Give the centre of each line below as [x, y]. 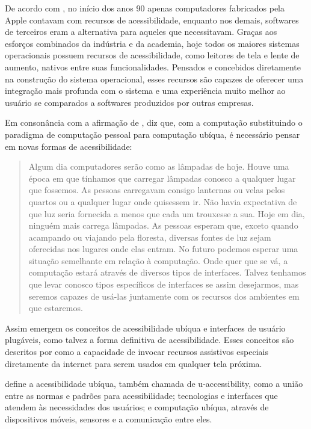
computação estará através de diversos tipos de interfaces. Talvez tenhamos [167, 272]
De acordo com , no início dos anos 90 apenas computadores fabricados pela [145, 8]
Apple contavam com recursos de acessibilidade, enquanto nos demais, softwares [152, 20]
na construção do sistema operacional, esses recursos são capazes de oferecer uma [154, 79]
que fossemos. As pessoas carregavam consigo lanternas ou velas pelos [157, 190]
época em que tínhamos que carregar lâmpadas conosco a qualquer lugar [162, 178]
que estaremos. [56, 308]
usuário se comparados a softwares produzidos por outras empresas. [129, 102]
